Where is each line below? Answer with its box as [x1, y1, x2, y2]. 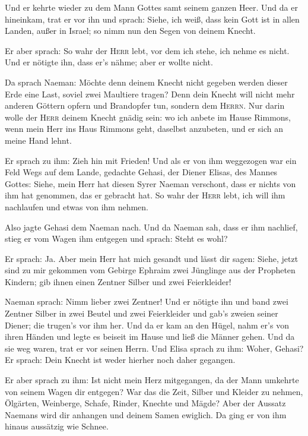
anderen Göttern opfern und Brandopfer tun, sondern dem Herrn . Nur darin [5, 99, 285, 112]
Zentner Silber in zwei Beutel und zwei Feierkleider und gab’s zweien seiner [5, 307, 278, 320]
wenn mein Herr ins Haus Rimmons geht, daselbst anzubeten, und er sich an [5, 122, 283, 135]
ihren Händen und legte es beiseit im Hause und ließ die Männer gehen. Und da [5, 330, 295, 343]
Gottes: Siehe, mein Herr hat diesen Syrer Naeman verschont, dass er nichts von [5, 177, 296, 189]
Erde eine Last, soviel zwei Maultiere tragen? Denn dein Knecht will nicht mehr [5, 87, 295, 100]
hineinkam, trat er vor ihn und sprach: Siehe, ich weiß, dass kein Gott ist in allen [5, 12, 300, 25]
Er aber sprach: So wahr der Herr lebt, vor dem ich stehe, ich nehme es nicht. [5, 44, 290, 56]
